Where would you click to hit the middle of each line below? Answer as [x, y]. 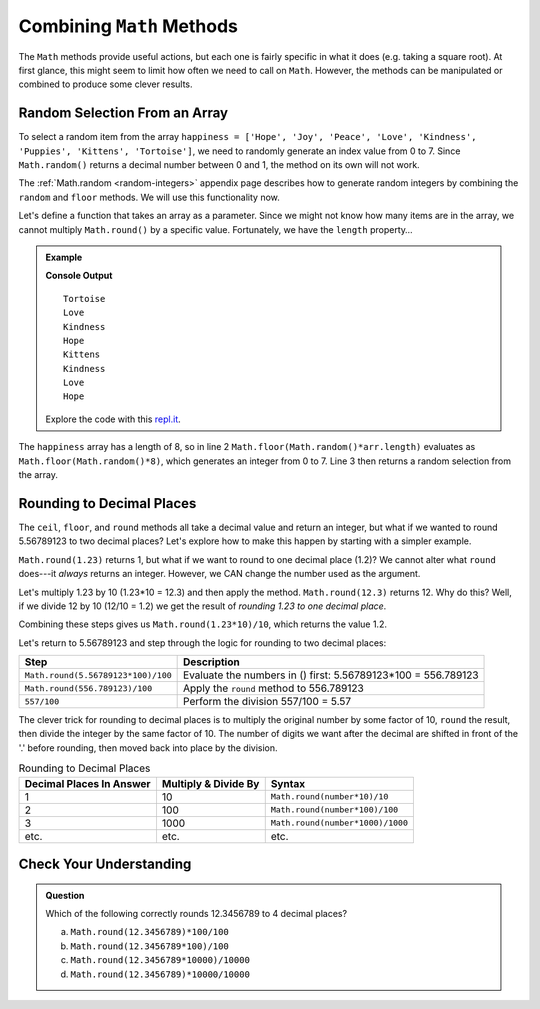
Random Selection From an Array [123, 113]
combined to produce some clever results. [106, 84]
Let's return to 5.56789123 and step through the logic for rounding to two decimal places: [202, 642]
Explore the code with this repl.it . [113, 419]
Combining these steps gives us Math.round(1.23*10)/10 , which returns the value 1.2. [202, 624]
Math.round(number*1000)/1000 [339, 823]
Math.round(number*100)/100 [334, 810]
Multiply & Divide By [210, 783]
